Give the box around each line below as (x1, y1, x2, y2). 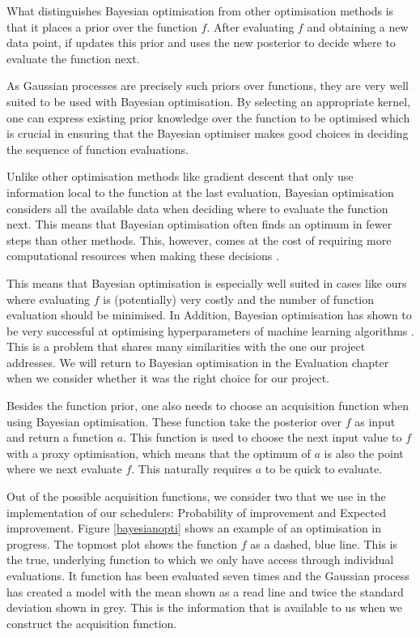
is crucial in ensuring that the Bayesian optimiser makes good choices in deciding (6, 125, 409, 142)
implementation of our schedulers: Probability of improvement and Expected (6, 503, 386, 520)
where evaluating (6, 290, 91, 307)
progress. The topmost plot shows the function (6, 535, 238, 552)
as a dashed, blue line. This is (250, 535, 397, 552)
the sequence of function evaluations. (6, 140, 189, 157)
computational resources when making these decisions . (6, 247, 279, 264)
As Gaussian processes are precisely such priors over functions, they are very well (6, 77, 409, 94)
